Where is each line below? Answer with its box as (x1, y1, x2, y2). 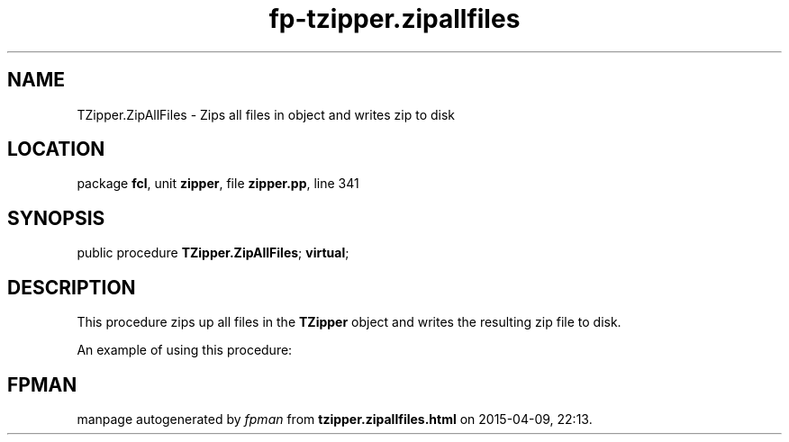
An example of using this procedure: (77, 342, 293, 358)
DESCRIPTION (7, 275, 136, 299)
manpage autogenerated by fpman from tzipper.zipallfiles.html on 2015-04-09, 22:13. (77, 410, 593, 427)
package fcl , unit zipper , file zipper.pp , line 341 (77, 176, 359, 192)
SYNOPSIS (7, 206, 105, 230)
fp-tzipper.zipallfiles (268, 4, 521, 34)
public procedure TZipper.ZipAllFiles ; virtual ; (77, 245, 349, 261)
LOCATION (7, 138, 105, 161)
